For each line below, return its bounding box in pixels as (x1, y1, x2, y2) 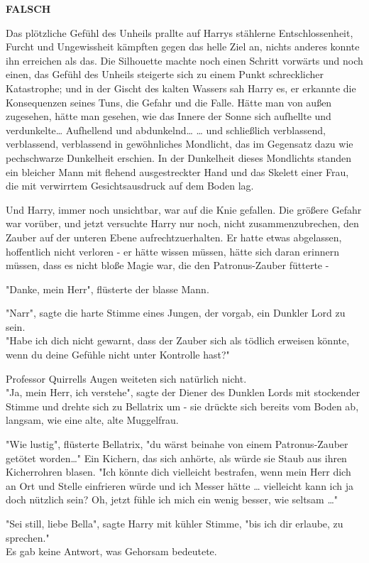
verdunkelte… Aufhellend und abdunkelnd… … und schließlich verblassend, (6, 122, 326, 137)
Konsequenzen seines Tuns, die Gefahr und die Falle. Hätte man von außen (6, 94, 332, 109)
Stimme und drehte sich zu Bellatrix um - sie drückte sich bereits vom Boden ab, (6, 398, 359, 413)
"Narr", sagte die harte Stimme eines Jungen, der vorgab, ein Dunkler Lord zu (6, 305, 346, 320)
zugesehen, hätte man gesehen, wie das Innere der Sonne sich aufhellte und (6, 109, 331, 124)
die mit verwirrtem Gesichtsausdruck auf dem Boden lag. (6, 178, 254, 193)
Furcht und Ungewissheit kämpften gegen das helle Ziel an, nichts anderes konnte (6, 39, 360, 54)
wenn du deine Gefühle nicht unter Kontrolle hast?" (6, 347, 230, 362)
